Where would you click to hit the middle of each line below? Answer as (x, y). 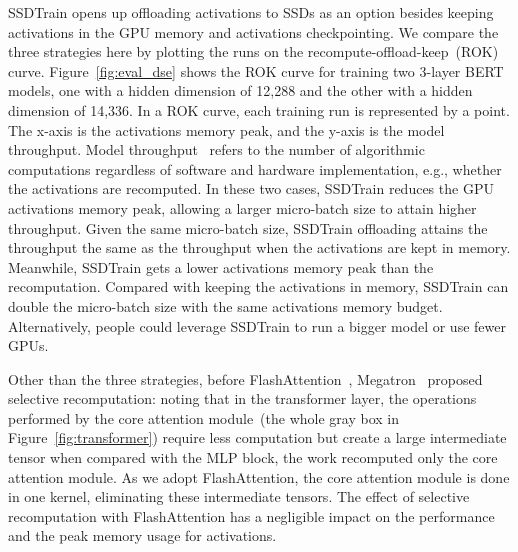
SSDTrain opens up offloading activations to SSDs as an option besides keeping (251, 12)
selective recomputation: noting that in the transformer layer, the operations (242, 398)
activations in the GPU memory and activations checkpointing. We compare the (253, 31)
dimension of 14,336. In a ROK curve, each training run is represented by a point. (259, 109)
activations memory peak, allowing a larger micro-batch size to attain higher (242, 207)
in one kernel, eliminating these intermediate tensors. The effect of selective (239, 496)
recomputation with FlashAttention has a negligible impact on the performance (251, 515)
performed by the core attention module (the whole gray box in (204, 417)
